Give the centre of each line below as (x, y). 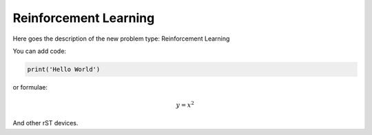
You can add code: (40, 51)
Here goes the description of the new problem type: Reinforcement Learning (121, 39)
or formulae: (30, 87)
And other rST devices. (45, 123)
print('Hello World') (64, 69)
